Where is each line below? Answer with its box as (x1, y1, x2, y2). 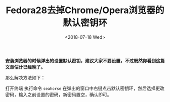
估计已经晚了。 (14, 64, 46, 70)
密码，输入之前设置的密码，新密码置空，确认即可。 (5, 91, 112, 97)
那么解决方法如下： (5, 74, 46, 80)
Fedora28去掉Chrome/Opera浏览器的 (6, 5, 164, 16)
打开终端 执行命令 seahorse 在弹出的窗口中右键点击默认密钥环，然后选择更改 (5, 85, 165, 91)
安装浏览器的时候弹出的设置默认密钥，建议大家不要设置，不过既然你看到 (5, 57, 156, 63)
